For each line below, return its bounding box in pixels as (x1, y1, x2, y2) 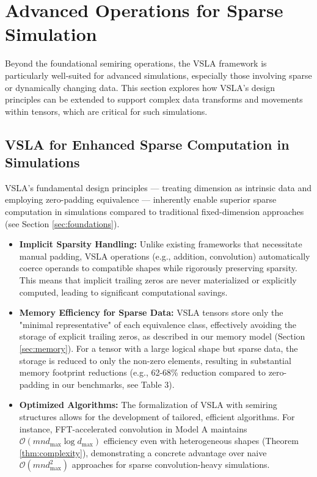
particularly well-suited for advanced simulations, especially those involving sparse (5, 68, 312, 81)
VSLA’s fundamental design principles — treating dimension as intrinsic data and (5, 181, 312, 194)
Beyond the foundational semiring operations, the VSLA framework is (5, 57, 267, 70)
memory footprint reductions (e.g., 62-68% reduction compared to (19, 366, 266, 379)
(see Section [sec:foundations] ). (5, 217, 120, 230)
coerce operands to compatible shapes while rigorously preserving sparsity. (19, 261, 297, 274)
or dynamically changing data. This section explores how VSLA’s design (5, 81, 275, 93)
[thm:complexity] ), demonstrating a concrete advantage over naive (19, 446, 267, 459)
